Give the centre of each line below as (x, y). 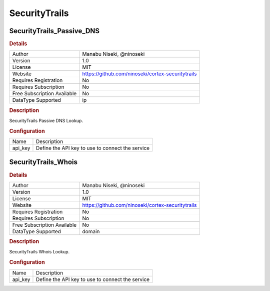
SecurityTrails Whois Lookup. (39, 252)
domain (91, 231)
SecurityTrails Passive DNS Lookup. (46, 120)
